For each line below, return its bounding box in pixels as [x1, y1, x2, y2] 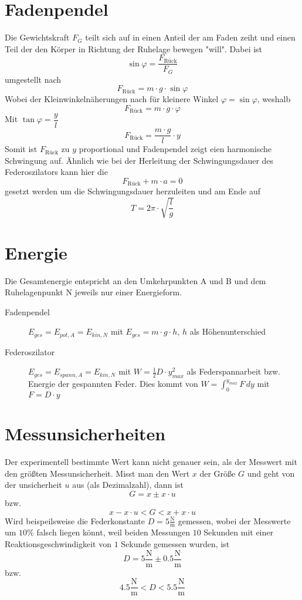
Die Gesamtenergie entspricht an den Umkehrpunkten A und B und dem [5, 274, 266, 286]
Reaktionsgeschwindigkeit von [5, 537, 111, 550]
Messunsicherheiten [5, 422, 166, 446]
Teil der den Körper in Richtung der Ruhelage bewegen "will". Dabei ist [5, 42, 263, 55]
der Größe [199, 467, 236, 479]
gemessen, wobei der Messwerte [178, 514, 291, 527]
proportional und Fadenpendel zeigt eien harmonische [79, 143, 272, 155]
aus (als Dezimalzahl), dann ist [72, 478, 184, 491]
